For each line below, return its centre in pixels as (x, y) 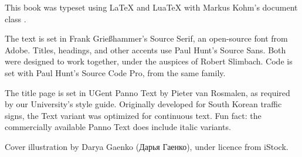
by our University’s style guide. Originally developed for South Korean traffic (143, 104)
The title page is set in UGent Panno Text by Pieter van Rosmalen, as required (147, 92)
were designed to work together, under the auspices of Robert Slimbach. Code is (149, 61)
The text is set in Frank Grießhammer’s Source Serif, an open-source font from (146, 38)
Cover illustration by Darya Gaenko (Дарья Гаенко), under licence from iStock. (147, 146)
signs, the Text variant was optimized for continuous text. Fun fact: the (133, 115)
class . (16, 18)
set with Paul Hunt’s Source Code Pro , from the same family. (115, 72)
